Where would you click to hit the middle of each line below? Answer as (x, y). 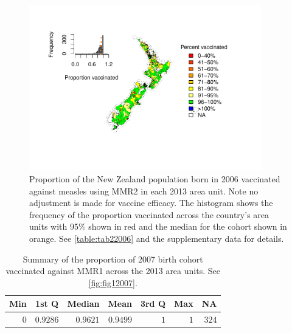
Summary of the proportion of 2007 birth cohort (113, 259)
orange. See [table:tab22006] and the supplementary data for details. (157, 238)
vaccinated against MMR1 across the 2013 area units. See (113, 271)
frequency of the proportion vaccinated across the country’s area (149, 214)
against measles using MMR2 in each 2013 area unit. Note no (144, 191)
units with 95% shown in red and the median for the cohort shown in (158, 226)
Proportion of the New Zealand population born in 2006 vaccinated (155, 179)
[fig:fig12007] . (113, 282)
